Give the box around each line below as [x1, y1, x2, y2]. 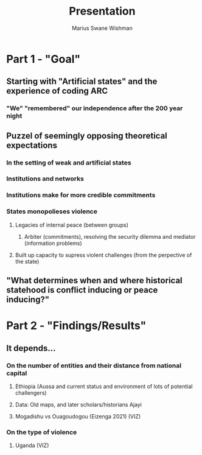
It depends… [6, 343, 56, 353]
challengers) [15, 389, 47, 397]
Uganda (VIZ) [15, 442, 49, 449]
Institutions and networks [6, 175, 84, 183]
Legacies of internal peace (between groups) [15, 221, 129, 228]
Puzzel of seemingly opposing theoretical [6, 130, 167, 141]
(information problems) [24, 239, 82, 247]
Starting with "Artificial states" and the [6, 76, 158, 86]
